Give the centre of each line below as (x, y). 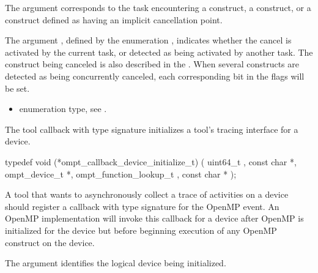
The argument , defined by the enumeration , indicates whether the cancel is (148, 40)
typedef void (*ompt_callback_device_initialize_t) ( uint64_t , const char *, (151, 161)
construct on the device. (50, 242)
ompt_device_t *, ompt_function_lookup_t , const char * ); (121, 174)
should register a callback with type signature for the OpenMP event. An (142, 206)
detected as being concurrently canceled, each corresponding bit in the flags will (155, 76)
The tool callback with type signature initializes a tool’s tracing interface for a (152, 129)
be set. (17, 88)
